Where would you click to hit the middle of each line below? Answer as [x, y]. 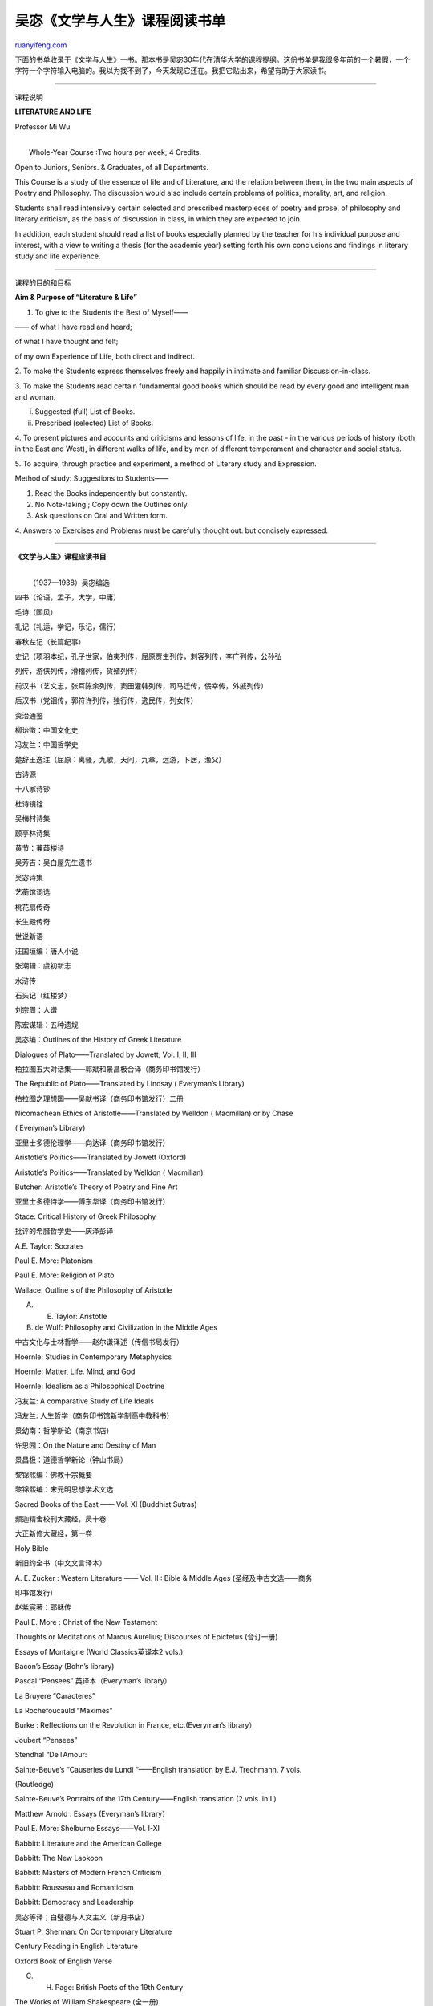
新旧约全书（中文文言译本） [61, 1563]
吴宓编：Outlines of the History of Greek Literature [98, 1040]
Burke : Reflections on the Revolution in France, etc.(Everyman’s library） [136, 1725]
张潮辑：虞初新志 [43, 966]
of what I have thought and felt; [67, 342]
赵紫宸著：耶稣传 [43, 1607]
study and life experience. [58, 256]
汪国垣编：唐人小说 [47, 951]
